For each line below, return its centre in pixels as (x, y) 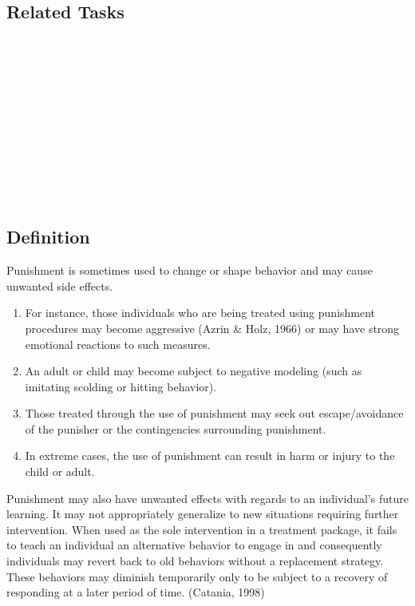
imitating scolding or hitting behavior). (121, 386)
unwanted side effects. (60, 285)
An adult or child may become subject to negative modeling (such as (194, 371)
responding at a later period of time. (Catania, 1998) (136, 592)
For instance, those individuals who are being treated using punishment (200, 313)
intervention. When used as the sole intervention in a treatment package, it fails (202, 529)
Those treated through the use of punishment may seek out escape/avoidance (214, 413)
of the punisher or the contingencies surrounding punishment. (176, 428)
